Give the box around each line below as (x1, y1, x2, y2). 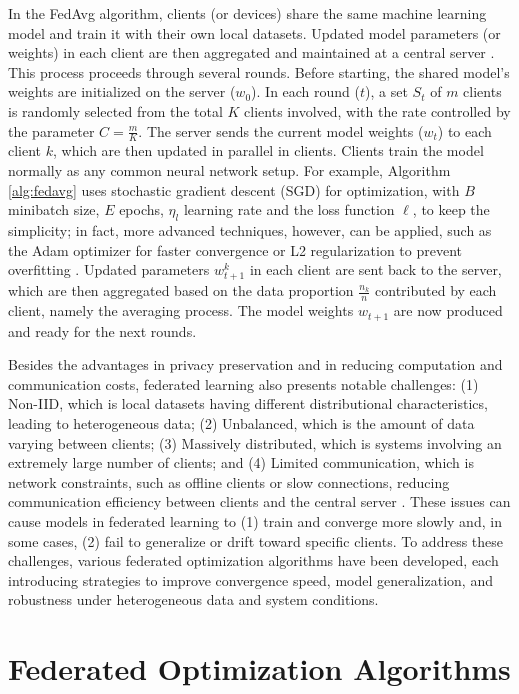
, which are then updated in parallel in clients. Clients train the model (53, 140, 484, 161)
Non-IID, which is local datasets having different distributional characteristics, (8, 393, 488, 414)
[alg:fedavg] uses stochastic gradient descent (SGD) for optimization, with (8, 179, 460, 200)
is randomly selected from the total (8, 100, 223, 121)
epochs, (119, 199, 164, 220)
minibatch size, (8, 199, 100, 220)
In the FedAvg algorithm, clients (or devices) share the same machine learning (8, 3, 487, 23)
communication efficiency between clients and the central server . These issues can (8, 491, 511, 512)
